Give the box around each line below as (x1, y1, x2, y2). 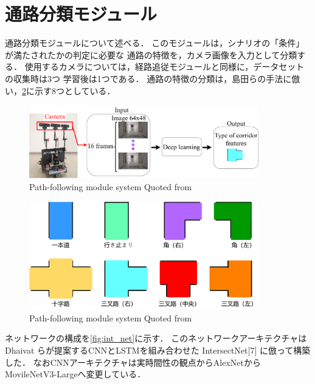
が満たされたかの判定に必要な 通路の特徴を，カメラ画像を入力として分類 (5, 48, 297, 61)
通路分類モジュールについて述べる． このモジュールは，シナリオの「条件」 (5, 36, 305, 49)
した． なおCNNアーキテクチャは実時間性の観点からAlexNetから (5, 355, 261, 368)
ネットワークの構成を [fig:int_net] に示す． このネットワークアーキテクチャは (5, 332, 307, 345)
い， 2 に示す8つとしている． (5, 84, 116, 97)
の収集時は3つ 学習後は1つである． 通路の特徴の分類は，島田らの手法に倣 (5, 72, 300, 84)
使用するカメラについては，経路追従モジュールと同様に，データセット (24, 60, 305, 73)
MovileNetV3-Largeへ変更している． (5, 368, 146, 380)
